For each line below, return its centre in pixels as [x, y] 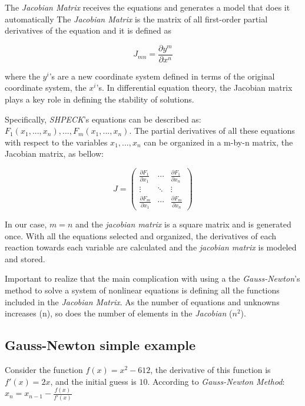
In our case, [26, 224]
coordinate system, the [46, 88]
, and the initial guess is [93, 381]
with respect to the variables [56, 142]
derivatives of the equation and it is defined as [88, 30]
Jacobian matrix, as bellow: [54, 154]
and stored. [25, 258]
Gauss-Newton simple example [100, 345]
